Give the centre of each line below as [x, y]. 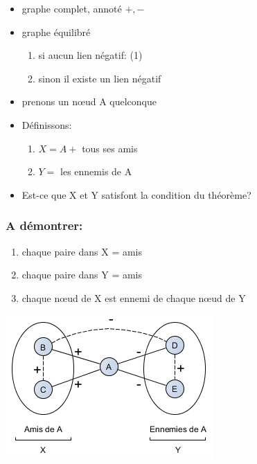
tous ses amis [110, 148]
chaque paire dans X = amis [82, 251]
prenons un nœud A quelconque [89, 101]
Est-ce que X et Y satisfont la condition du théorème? [136, 194]
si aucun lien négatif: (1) [90, 55]
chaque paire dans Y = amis [82, 275]
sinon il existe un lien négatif [100, 78]
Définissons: [47, 124]
